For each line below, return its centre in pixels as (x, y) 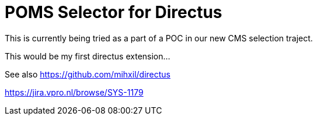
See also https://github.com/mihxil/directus (88, 74)
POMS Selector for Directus (114, 12)
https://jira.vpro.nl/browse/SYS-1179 (74, 92)
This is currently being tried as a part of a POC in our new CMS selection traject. (159, 38)
